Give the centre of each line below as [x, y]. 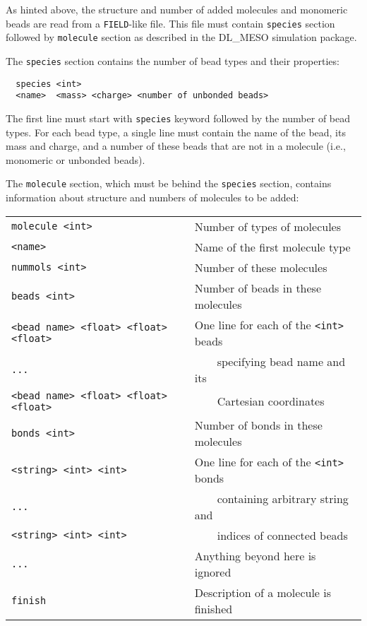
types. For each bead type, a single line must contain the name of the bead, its [176, 132]
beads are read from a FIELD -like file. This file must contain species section [170, 23]
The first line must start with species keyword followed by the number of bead [178, 118]
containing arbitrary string [283, 498]
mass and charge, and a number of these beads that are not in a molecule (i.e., [176, 146]
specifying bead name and [281, 361]
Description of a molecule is [263, 592]
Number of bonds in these [258, 425]
